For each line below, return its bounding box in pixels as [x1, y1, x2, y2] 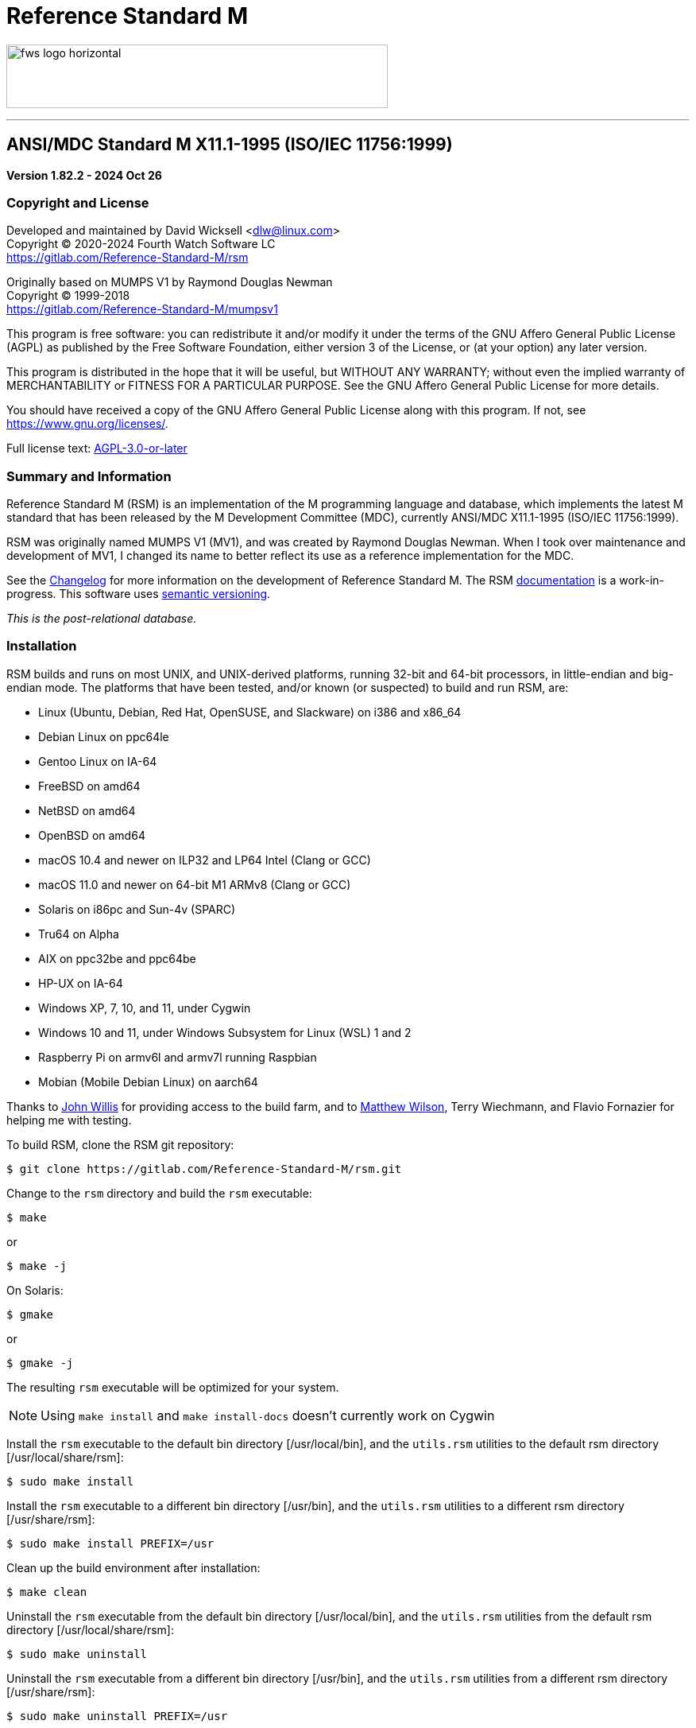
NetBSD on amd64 [38, 803, 136, 817]
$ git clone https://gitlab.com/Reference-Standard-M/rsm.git [6, 1162, 402, 1175]
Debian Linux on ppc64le [38, 729, 169, 744]
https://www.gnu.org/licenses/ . [6, 417, 168, 431]
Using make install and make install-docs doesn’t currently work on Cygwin [41, 1407, 495, 1423]
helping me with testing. [6, 1113, 132, 1127]
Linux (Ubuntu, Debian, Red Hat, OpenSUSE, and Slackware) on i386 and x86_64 [38, 705, 462, 719]
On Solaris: [6, 1283, 64, 1297]
